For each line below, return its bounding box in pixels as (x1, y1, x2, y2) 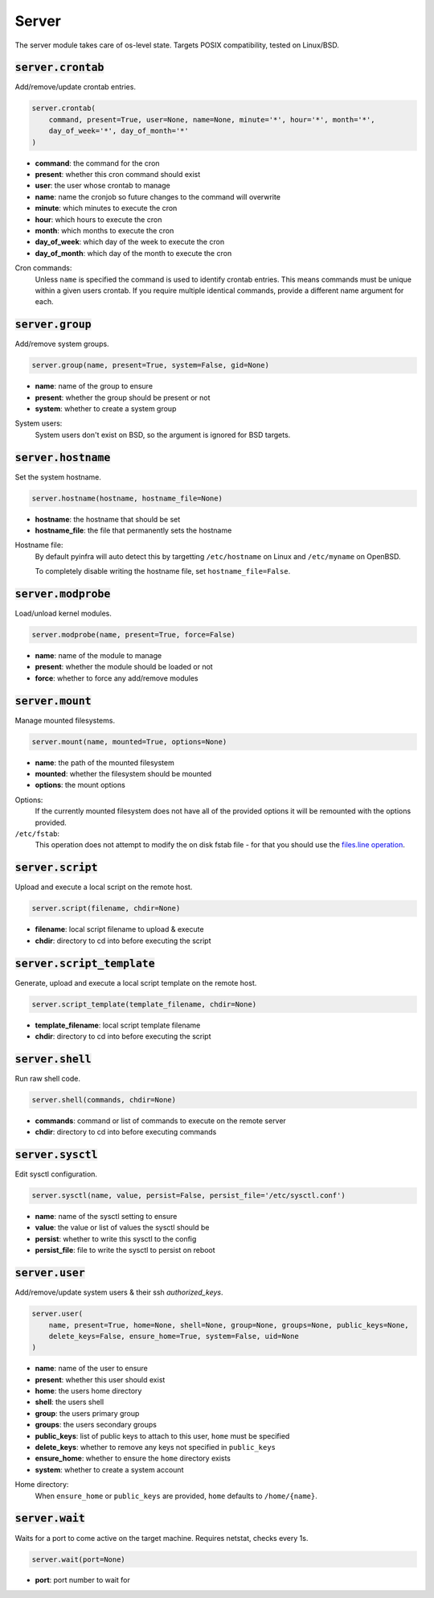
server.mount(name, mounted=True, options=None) (31, 737, 227, 746)
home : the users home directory (35, 1386, 142, 1396)
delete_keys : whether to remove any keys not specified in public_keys (35, 1443, 276, 1452)
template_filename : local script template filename (35, 1020, 201, 1030)
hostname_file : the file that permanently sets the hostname (35, 525, 232, 535)
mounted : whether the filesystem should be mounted (35, 769, 212, 779)
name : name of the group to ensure (35, 381, 153, 391)
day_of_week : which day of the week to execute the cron (35, 237, 225, 247)
